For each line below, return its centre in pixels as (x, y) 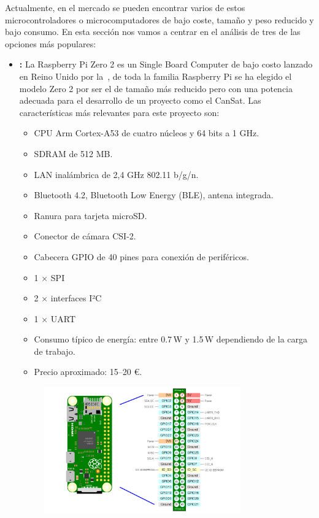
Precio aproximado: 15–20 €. (88, 372)
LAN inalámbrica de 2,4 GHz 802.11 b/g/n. (116, 174)
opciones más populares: (51, 43)
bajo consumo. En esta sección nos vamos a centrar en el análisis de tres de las (153, 32)
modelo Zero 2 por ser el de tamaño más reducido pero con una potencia (156, 88)
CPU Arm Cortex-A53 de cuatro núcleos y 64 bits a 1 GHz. (147, 133)
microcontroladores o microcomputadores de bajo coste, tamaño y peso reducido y (159, 19)
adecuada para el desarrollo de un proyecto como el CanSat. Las (140, 100)
